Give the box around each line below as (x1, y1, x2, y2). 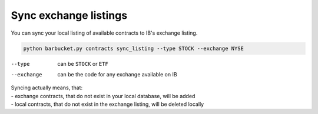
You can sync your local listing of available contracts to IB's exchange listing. (11, 29, 198, 36)
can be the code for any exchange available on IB (57, 71, 177, 78)
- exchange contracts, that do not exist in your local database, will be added (11, 92, 196, 99)
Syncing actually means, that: (11, 84, 82, 91)
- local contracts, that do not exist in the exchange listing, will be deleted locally (11, 100, 204, 108)
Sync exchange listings (11, 9, 128, 22)
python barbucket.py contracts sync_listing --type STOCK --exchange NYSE (23, 45, 244, 52)
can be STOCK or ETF (57, 60, 108, 67)
